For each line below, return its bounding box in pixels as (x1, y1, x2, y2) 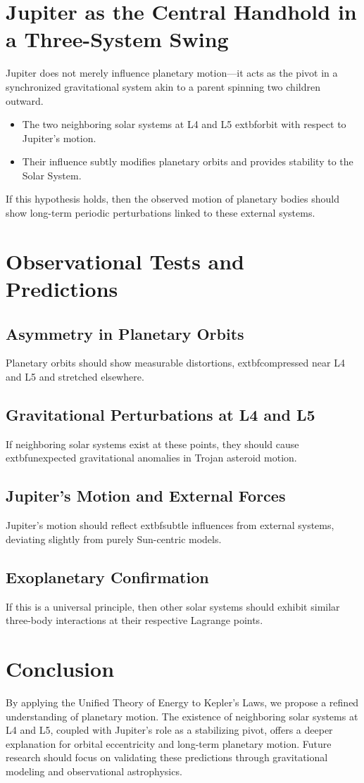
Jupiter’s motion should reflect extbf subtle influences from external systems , (6, 518, 334, 533)
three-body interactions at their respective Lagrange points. (6, 613, 263, 628)
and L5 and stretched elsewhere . (6, 369, 144, 384)
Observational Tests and (6, 246, 244, 275)
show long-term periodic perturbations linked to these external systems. (6, 205, 315, 220)
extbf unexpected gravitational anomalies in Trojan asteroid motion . (6, 450, 297, 465)
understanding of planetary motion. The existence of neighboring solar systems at (6, 708, 358, 723)
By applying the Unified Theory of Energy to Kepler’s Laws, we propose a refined (6, 694, 359, 709)
